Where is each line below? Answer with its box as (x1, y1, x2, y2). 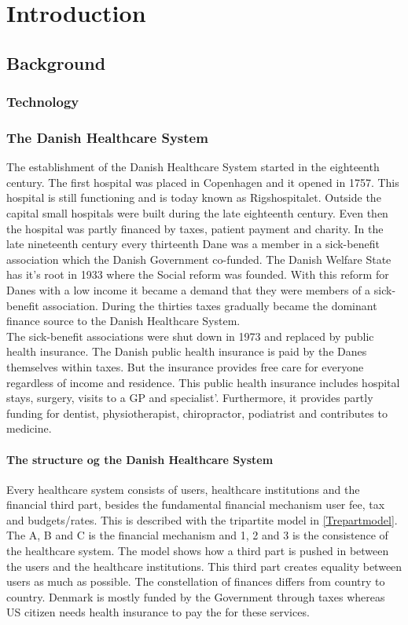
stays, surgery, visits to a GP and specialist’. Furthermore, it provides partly (6, 389, 373, 406)
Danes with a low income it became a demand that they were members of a (6, 281, 371, 298)
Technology (6, 92, 79, 111)
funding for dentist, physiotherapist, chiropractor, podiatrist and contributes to (6, 404, 388, 421)
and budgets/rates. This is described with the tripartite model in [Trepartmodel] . (6, 511, 398, 528)
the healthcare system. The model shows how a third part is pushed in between (6, 543, 389, 559)
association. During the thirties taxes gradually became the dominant (42, 297, 377, 313)
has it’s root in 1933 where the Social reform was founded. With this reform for (6, 266, 389, 283)
